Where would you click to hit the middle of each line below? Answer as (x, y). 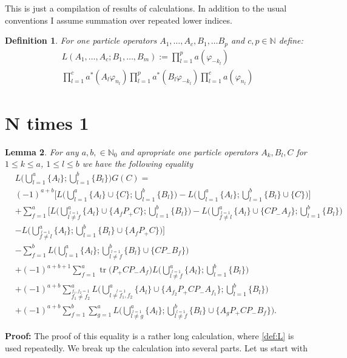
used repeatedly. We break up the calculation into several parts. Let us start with (156, 347)
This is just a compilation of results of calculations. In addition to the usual (146, 8)
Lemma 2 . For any (42, 151)
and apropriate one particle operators (189, 151)
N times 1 (47, 122)
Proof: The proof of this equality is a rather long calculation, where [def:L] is (150, 336)
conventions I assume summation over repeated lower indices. (119, 20)
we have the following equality (137, 164)
